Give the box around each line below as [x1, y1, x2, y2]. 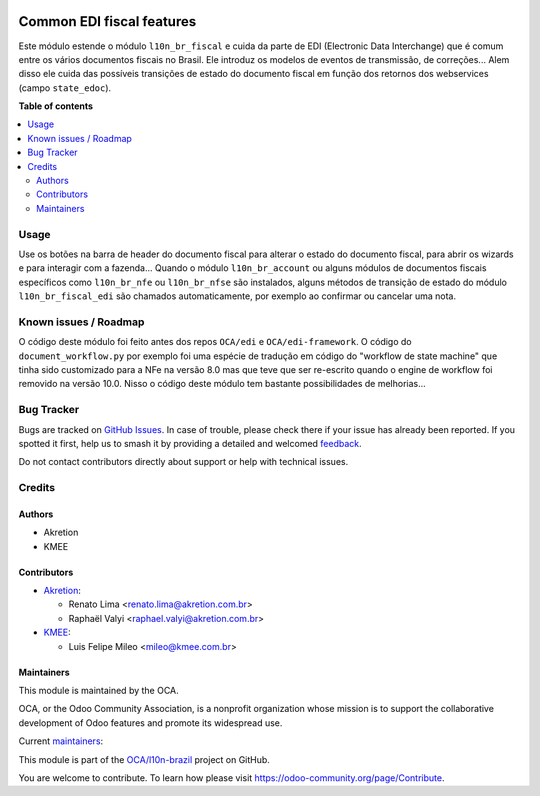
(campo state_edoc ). [18, 81, 112, 94]
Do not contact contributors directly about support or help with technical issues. [18, 456, 349, 468]
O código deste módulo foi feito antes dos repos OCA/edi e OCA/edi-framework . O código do [18, 336, 412, 348]
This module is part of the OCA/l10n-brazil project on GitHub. [18, 753, 270, 765]
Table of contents [18, 100, 94, 112]
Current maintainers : [18, 735, 104, 747]
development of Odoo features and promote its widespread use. [18, 716, 283, 729]
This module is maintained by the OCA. [18, 685, 179, 697]
